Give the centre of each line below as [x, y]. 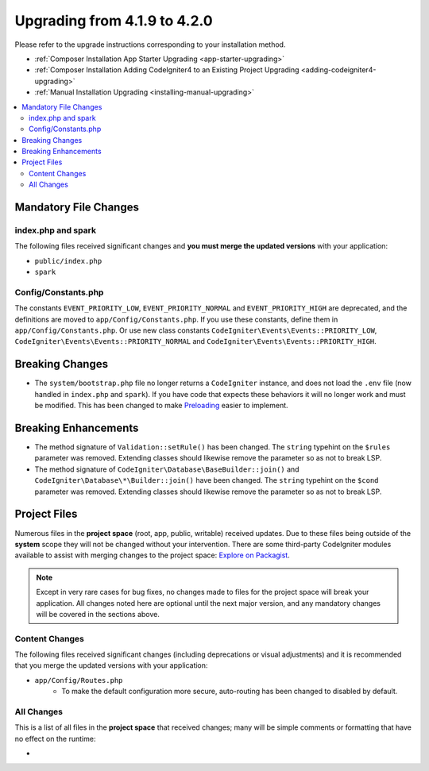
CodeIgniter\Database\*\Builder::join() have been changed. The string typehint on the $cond [207, 480]
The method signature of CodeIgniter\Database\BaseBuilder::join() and [167, 469]
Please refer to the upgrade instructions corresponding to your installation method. [150, 44]
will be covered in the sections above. [98, 614]
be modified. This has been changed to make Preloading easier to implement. [162, 406]
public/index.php [68, 261]
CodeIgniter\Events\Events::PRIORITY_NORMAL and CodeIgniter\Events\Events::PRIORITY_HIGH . [195, 341]
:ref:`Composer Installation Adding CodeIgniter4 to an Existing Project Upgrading [167, 70]
